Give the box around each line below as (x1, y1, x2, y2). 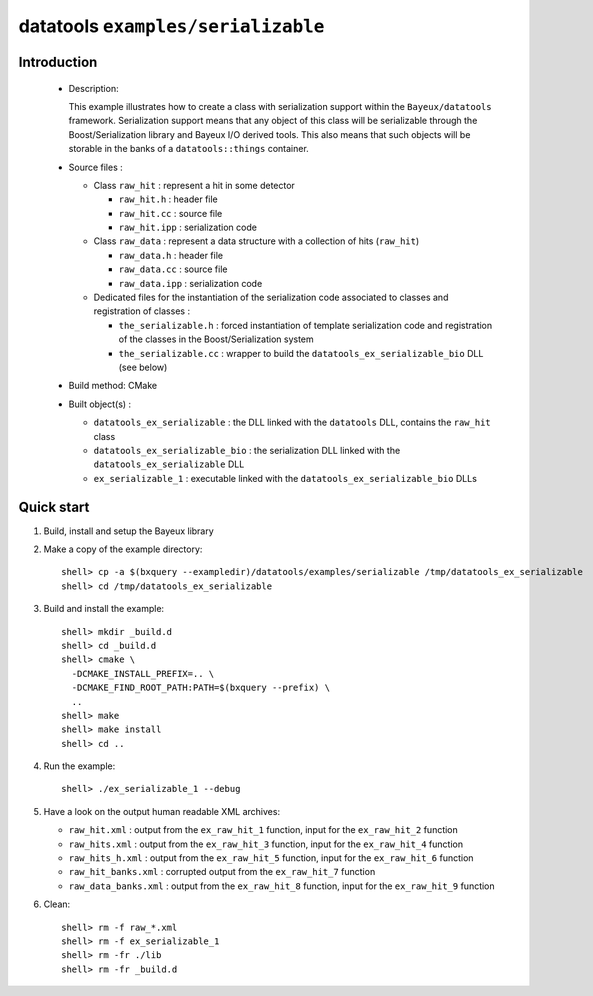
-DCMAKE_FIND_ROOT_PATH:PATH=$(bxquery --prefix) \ (71, 682, 330, 694)
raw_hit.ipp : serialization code (118, 221, 257, 234)
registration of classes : (93, 305, 190, 317)
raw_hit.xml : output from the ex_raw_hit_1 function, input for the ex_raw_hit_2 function (68, 824, 459, 836)
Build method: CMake (68, 380, 158, 392)
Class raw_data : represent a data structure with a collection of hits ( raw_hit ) (93, 235, 420, 247)
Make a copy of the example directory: (43, 543, 203, 555)
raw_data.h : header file (118, 249, 224, 261)
